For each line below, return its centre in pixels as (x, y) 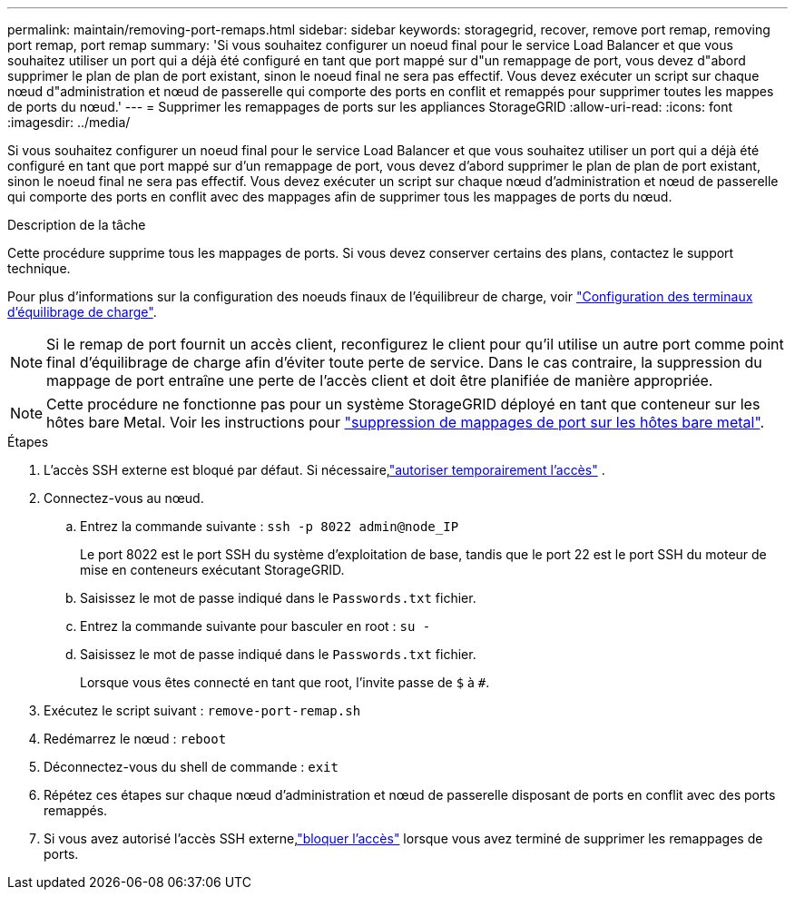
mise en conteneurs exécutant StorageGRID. (212, 570)
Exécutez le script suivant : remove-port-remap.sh (202, 710)
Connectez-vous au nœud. (124, 498)
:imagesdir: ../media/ (69, 122)
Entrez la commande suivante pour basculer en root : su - (255, 626)
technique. (39, 268)
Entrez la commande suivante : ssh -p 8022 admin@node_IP (270, 526)
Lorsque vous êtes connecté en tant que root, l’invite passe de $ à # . (285, 682)
